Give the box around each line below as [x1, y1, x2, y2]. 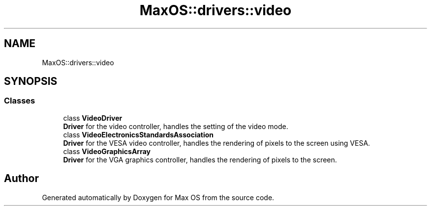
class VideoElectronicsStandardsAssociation [63, 130, 214, 139]
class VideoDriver [63, 113, 123, 122]
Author [4, 172, 39, 185]
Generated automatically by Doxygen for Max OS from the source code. [42, 193, 275, 202]
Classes [4, 96, 35, 106]
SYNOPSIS [4, 75, 58, 88]
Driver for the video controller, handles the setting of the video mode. [63, 122, 288, 131]
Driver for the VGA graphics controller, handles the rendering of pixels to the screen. [63, 155, 337, 164]
